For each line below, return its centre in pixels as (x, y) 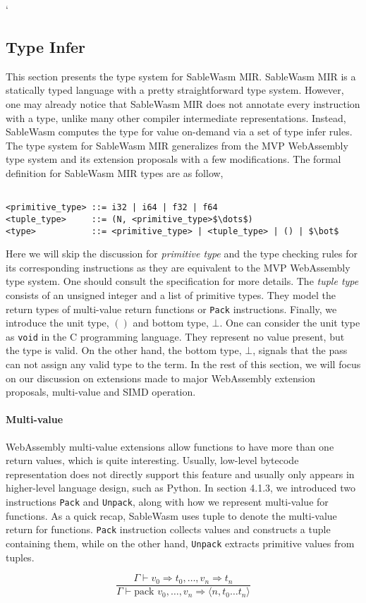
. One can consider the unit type (290, 323)
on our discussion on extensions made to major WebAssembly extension (160, 378)
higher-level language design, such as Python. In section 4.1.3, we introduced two (181, 488)
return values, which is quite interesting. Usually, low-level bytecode (152, 460)
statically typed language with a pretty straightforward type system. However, (175, 90)
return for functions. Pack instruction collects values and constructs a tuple (168, 529)
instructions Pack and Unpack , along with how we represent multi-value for (167, 501)
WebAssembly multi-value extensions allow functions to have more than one (170, 446)
